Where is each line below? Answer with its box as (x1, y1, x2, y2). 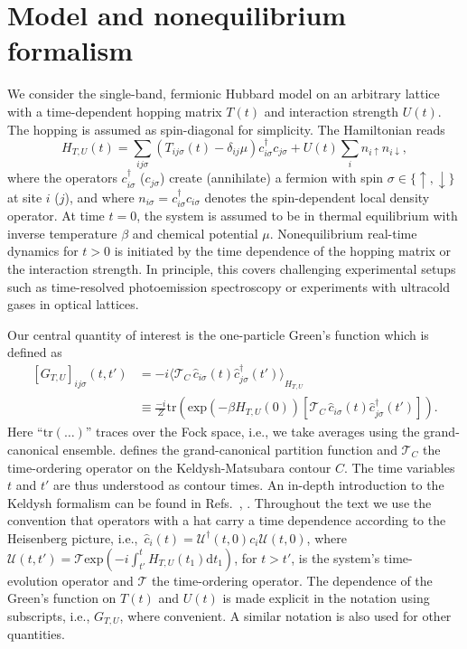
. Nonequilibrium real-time (269, 223, 417, 242)
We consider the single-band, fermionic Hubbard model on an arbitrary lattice (7, 84, 440, 103)
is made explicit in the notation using (222, 588, 430, 607)
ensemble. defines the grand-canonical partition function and (62, 440, 397, 458)
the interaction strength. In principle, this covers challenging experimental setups (7, 259, 456, 277)
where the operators (7, 168, 117, 187)
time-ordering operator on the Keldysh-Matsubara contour (7, 457, 332, 476)
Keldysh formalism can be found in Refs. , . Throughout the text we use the (7, 493, 432, 512)
